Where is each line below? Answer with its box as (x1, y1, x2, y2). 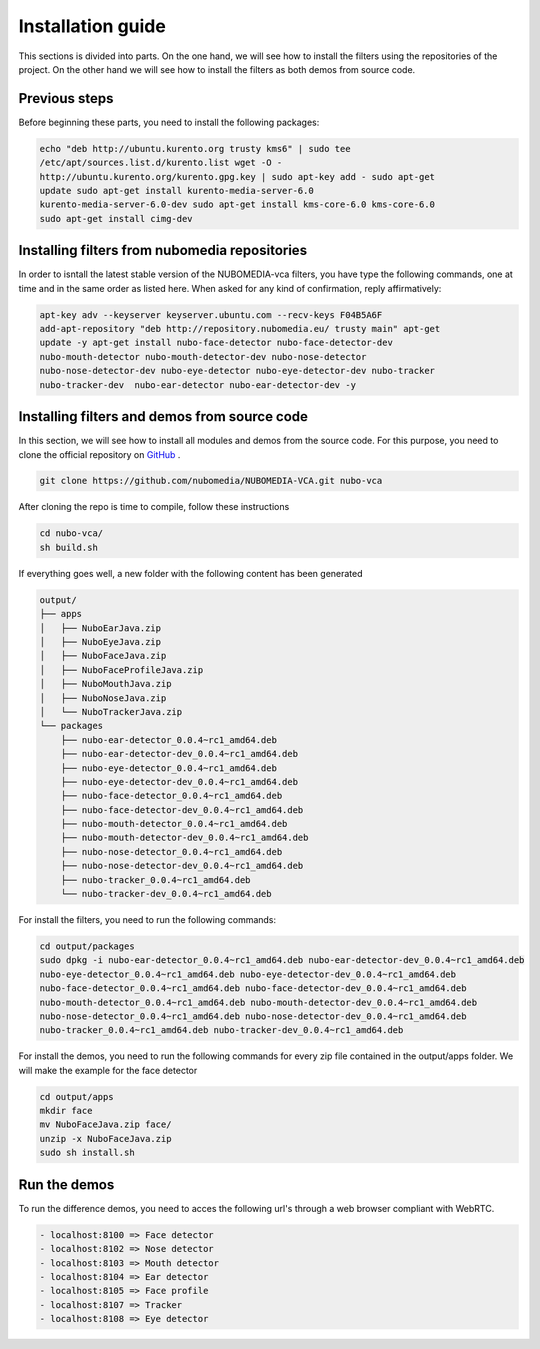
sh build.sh (39, 541, 99, 553)
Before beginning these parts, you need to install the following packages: (18, 116, 320, 128)
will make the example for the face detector (18, 1064, 198, 1076)
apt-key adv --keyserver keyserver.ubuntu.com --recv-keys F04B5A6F (39, 309, 383, 320)
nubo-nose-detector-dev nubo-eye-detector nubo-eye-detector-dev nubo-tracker (39, 365, 435, 377)
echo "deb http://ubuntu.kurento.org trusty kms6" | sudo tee (39, 143, 351, 154)
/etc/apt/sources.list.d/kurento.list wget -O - (39, 157, 283, 169)
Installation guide (18, 15, 167, 37)
